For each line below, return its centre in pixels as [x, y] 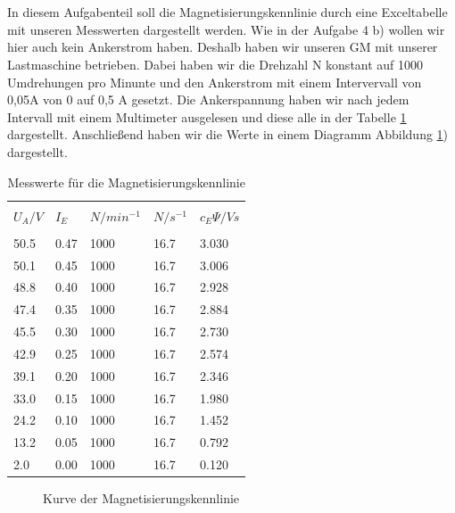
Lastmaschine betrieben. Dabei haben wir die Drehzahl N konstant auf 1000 [215, 64]
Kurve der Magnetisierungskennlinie [141, 498]
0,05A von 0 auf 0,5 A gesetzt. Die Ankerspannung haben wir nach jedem [208, 99]
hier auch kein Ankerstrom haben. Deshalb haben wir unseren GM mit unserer [223, 47]
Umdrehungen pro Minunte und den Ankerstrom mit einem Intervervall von [215, 82]
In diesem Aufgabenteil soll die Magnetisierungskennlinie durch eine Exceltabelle [227, 12]
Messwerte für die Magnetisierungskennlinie [126, 182]
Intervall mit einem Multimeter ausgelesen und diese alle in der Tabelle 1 [207, 116]
